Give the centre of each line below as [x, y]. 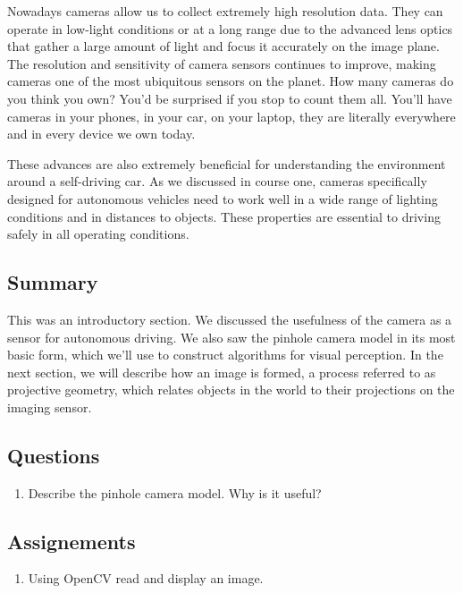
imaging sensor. [50, 407]
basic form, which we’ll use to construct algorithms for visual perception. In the [225, 355]
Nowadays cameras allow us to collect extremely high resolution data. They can [225, 11]
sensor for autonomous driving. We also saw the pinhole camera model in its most [231, 337]
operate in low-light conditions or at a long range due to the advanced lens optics [230, 28]
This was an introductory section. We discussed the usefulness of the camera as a [230, 319]
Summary [53, 282]
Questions [54, 455]
